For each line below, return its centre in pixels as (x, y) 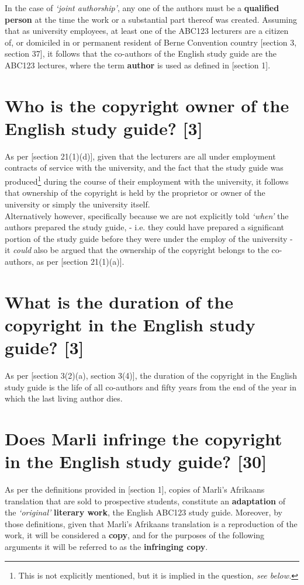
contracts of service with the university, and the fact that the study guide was (144, 167)
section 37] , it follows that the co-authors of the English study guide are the (141, 53)
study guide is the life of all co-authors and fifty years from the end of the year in (151, 387)
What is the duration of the (119, 301)
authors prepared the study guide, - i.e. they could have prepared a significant (145, 227)
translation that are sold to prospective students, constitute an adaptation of (145, 501)
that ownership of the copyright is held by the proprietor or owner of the (135, 193)
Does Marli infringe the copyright (144, 438)
